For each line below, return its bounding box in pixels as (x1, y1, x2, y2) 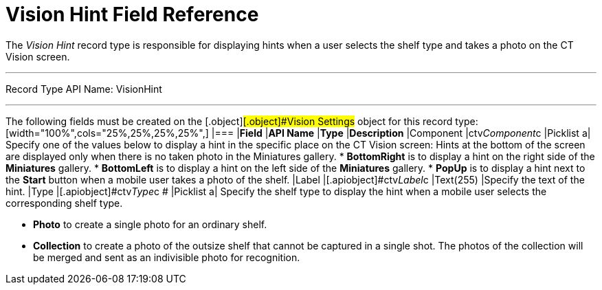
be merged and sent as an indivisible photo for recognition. (33, 251, 300, 263)
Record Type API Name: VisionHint (5, 82, 162, 95)
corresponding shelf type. (5, 197, 123, 209)
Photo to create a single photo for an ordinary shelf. (33, 218, 267, 230)
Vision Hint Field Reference (5, 3, 259, 26)
